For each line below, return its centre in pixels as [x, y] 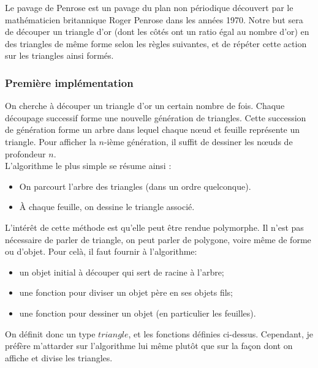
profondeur [25, 153]
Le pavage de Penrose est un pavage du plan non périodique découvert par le [149, 7]
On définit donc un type [50, 333]
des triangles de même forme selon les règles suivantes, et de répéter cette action [156, 43]
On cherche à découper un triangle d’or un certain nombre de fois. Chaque [145, 106]
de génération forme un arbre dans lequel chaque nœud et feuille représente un [153, 130]
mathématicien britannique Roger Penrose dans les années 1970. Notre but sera [154, 19]
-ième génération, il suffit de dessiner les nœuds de [198, 141]
